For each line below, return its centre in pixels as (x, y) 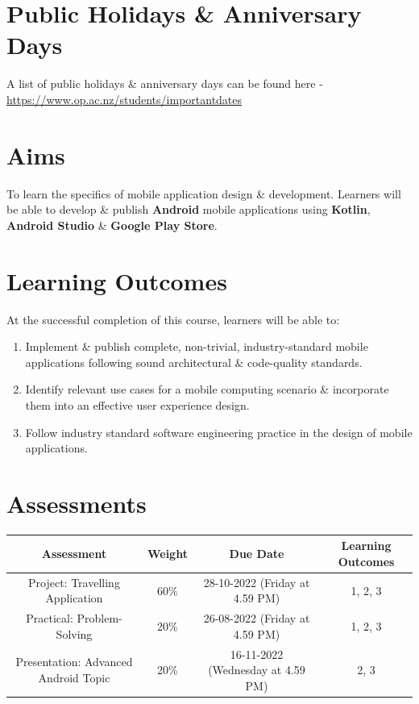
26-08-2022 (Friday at (257, 618)
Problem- (100, 618)
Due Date (257, 554)
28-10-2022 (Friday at (257, 582)
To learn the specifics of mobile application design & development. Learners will (204, 193)
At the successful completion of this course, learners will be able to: (173, 319)
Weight (167, 554)
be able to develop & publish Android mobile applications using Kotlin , (189, 209)
